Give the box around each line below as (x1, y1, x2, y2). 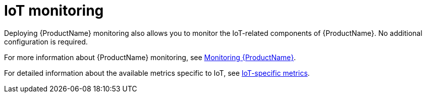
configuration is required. (4, 37, 88, 46)
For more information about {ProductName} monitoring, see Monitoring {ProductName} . (4, 53, 296, 62)
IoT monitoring (4, 2, 104, 19)
